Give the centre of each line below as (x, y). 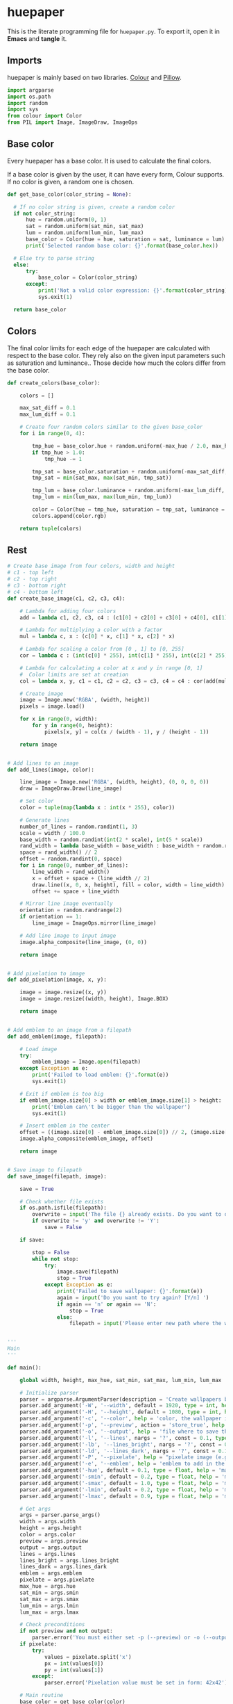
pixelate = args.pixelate (57, 1580)
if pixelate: (38, 1644)
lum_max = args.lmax (49, 1612)
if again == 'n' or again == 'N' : (106, 1304)
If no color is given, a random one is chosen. (70, 181)
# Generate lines (45, 820)
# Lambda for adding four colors (68, 611)
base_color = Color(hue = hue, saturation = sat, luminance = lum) (125, 240)
